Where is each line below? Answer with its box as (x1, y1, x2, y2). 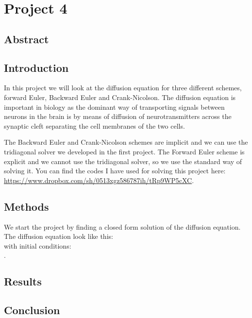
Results (4, 274, 42, 289)
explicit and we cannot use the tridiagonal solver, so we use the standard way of (4, 156, 242, 166)
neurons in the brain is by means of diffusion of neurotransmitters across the (4, 111, 232, 121)
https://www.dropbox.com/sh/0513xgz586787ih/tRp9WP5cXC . (4, 175, 194, 185)
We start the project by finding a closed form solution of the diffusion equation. (4, 221, 241, 232)
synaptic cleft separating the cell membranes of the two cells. (4, 120, 185, 131)
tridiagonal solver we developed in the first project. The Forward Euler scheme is (4, 146, 245, 156)
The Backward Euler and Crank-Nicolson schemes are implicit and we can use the (4, 137, 248, 147)
